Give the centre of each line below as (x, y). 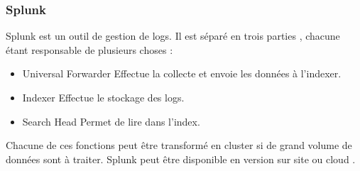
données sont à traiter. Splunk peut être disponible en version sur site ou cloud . (181, 159)
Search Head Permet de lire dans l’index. (111, 121)
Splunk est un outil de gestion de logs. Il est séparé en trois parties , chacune (173, 36)
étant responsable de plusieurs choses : (89, 49)
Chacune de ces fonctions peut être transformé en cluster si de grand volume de (179, 145)
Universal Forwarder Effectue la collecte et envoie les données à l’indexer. (182, 73)
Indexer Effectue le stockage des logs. (103, 97)
